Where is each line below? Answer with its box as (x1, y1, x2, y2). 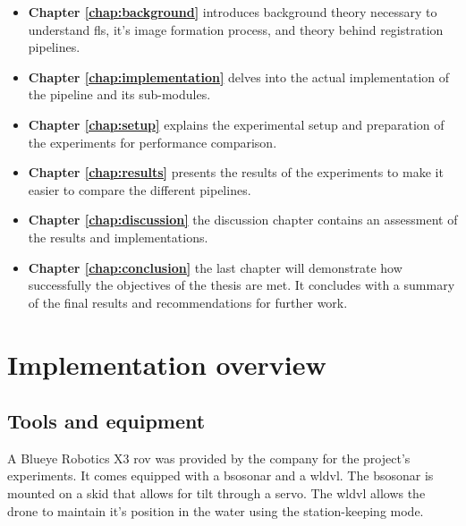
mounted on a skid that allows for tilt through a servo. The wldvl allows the (7, 484, 426, 503)
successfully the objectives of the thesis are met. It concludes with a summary (28, 276, 455, 294)
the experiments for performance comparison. (28, 132, 277, 151)
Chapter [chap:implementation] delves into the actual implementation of (28, 67, 450, 86)
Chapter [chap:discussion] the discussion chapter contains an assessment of (28, 210, 458, 229)
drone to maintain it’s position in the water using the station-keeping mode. (7, 501, 424, 520)
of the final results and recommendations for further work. (28, 293, 348, 311)
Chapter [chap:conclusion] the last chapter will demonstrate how (28, 258, 402, 276)
